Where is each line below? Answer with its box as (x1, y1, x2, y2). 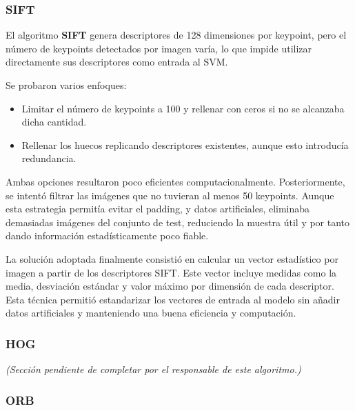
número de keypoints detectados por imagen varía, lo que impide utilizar (6, 41, 312, 55)
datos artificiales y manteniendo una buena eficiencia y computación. (6, 305, 296, 320)
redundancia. (21, 151, 77, 166)
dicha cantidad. (21, 114, 87, 129)
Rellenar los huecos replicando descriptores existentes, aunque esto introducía (21, 137, 349, 152)
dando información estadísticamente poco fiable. (6, 228, 209, 243)
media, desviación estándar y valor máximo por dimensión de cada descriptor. (6, 279, 334, 293)
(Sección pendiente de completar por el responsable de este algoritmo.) (6, 362, 301, 377)
